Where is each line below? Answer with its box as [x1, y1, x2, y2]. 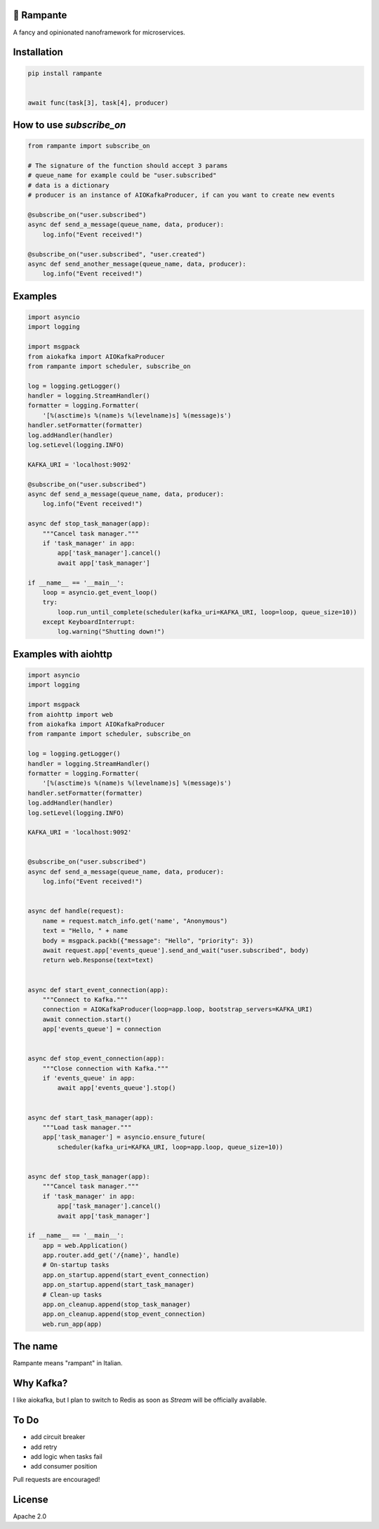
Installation [13, 46, 63, 58]
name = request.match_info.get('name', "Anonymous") [42, 917, 228, 925]
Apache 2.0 [13, 1511, 47, 1521]
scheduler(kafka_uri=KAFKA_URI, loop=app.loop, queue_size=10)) [57, 1143, 284, 1151]
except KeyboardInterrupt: [42, 618, 136, 626]
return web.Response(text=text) [42, 956, 154, 964]
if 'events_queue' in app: [42, 1074, 136, 1082]
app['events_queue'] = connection [42, 1025, 161, 1033]
